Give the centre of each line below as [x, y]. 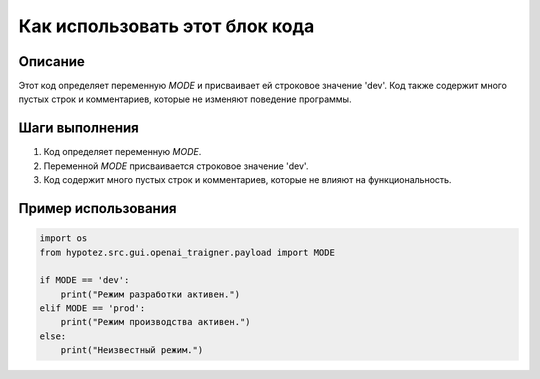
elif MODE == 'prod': [92, 308]
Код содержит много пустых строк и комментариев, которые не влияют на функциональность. [247, 180]
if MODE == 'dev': [84, 280]
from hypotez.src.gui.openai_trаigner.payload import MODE [187, 252]
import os [63, 238]
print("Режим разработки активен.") [150, 294]
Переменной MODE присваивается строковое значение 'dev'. [176, 166]
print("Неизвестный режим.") [132, 350]
